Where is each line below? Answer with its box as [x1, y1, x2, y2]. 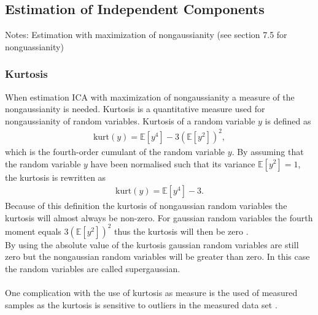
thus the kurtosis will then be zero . [114, 224, 249, 237]
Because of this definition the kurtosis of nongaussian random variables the [5, 199, 287, 212]
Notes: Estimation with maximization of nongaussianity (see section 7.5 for [5, 28, 287, 41]
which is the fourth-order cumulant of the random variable [5, 145, 225, 157]
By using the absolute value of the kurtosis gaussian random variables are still [5, 238, 299, 251]
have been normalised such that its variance [90, 157, 255, 170]
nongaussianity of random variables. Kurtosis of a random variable [5, 114, 255, 127]
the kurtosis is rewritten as [5, 170, 106, 183]
